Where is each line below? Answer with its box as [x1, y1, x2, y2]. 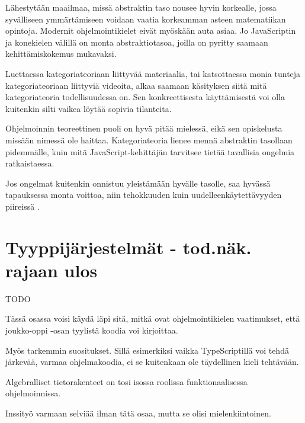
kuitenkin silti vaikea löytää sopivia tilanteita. [5, 102, 172, 114]
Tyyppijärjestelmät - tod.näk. [5, 235, 252, 259]
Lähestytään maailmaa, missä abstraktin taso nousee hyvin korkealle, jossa [5, 1, 277, 13]
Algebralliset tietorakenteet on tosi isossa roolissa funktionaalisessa [5, 375, 248, 387]
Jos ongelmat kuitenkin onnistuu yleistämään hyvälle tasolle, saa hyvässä [5, 177, 271, 189]
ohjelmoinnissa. [5, 387, 61, 399]
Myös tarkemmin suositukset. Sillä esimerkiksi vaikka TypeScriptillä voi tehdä [5, 344, 289, 356]
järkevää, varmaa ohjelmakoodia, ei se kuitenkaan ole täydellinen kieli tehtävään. [5, 355, 299, 368]
